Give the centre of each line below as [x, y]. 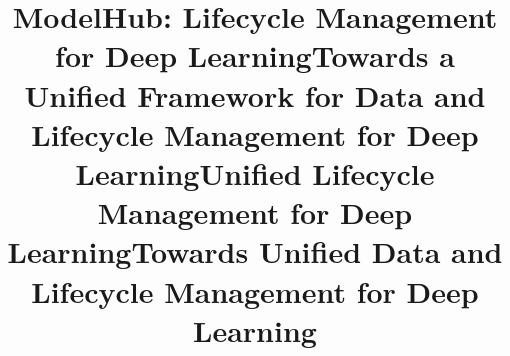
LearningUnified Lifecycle [255, 172]
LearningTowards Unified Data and [255, 251]
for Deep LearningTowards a [255, 55]
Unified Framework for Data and [255, 94]
